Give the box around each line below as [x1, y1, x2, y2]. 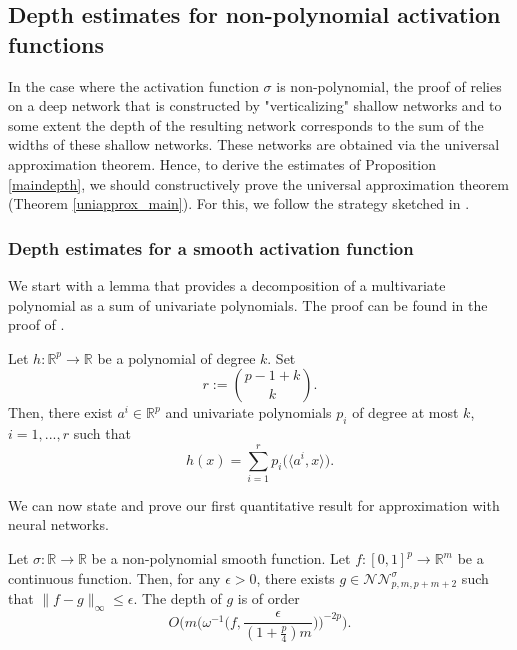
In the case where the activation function [8, 75, 259, 96]
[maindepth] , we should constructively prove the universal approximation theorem [8, 173, 509, 194]
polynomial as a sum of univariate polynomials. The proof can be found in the [8, 294, 488, 315]
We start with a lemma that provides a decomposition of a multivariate [8, 274, 446, 295]
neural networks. [8, 514, 109, 535]
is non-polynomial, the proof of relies [276, 75, 502, 96]
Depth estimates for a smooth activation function [8, 235, 414, 260]
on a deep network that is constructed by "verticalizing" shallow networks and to [8, 95, 502, 116]
